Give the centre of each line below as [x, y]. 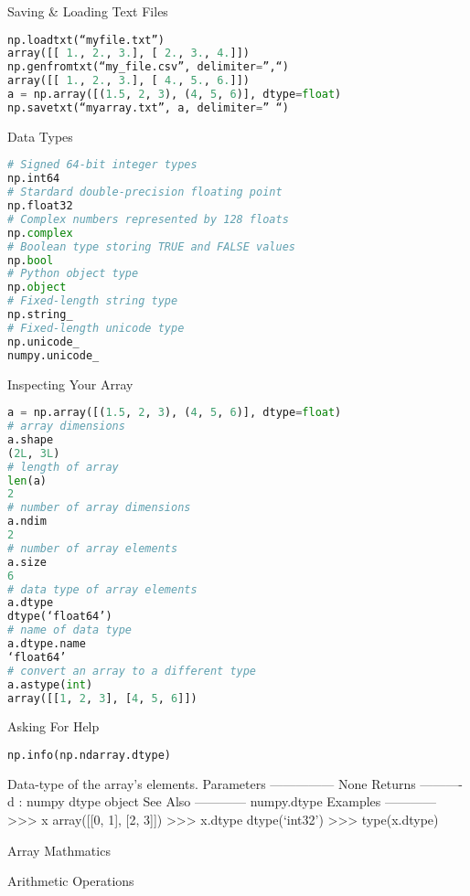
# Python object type [73, 274]
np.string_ [40, 315]
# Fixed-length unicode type [96, 328]
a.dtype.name [47, 644]
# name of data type [70, 630]
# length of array [63, 467]
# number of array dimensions [99, 508]
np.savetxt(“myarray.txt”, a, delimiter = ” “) [148, 107]
